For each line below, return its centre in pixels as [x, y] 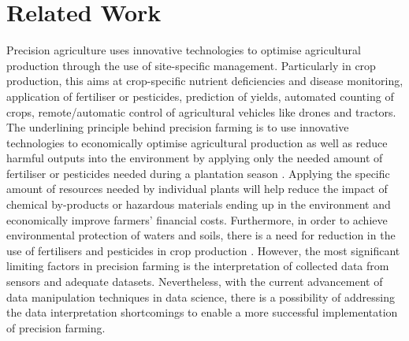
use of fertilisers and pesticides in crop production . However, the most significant [203, 250]
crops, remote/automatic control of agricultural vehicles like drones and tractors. [201, 111]
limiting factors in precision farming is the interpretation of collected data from [198, 266]
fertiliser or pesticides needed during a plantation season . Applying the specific [198, 173]
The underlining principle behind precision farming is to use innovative [178, 127]
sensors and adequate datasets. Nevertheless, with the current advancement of [195, 282]
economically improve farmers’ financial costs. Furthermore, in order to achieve [197, 219]
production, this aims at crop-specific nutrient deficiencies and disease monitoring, [205, 81]
